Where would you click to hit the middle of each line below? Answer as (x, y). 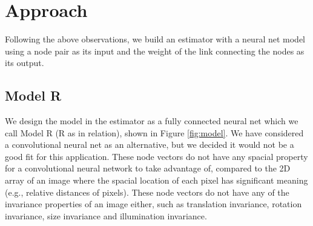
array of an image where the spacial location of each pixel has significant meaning (156, 180)
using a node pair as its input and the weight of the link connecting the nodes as (155, 51)
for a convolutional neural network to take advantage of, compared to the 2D (148, 168)
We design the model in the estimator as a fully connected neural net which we (152, 121)
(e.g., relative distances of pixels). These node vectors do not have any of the (147, 192)
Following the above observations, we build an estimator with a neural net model (155, 39)
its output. (25, 63)
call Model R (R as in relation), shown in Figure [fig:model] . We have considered (154, 132)
